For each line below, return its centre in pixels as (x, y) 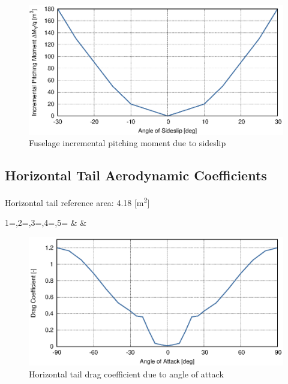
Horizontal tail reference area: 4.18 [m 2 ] (77, 201)
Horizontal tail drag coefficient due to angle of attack (126, 374)
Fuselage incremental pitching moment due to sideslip (127, 143)
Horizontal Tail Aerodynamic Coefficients (136, 175)
